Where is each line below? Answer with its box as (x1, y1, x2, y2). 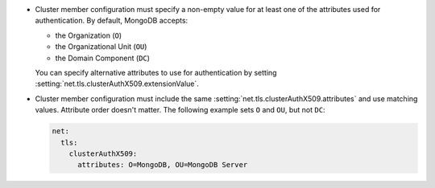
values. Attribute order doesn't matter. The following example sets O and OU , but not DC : (35, 105, 325, 115)
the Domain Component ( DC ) (55, 53, 151, 63)
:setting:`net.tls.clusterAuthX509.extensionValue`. (35, 79, 199, 88)
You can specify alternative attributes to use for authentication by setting (35, 67, 277, 77)
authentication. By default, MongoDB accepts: (35, 16, 188, 26)
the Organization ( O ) (55, 31, 122, 40)
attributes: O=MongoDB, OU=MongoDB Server (77, 161, 248, 170)
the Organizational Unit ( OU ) (55, 42, 147, 51)
